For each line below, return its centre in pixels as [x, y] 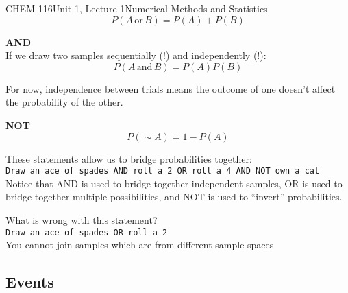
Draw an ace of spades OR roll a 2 [87, 232]
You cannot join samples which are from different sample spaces [140, 245]
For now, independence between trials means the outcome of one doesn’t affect [171, 88]
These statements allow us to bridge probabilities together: [129, 158]
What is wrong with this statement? [82, 220]
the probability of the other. [64, 102]
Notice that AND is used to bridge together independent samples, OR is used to [174, 183]
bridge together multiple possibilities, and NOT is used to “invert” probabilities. [174, 197]
